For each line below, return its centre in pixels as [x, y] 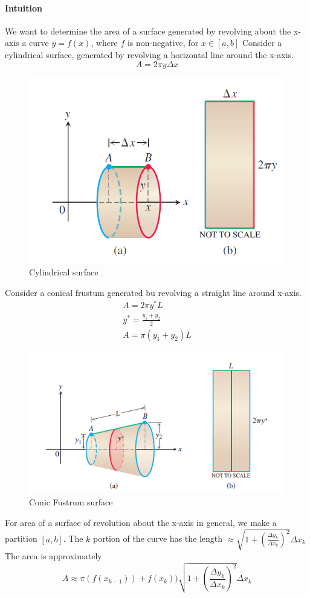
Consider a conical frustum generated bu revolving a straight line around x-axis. [153, 292]
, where [104, 43]
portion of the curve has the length [158, 538]
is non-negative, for [163, 43]
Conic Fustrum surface [71, 502]
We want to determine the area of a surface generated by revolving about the [148, 31]
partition [21, 538]
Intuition [24, 8]
